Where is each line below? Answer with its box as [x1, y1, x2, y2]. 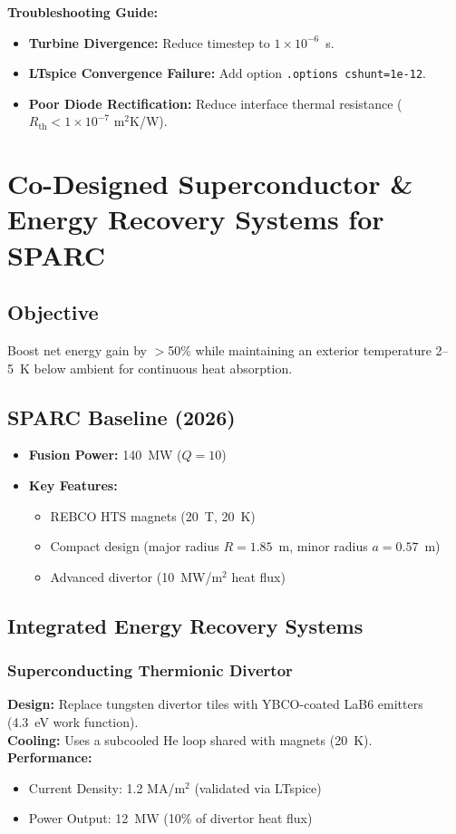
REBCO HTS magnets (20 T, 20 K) [50, 506, 256, 525]
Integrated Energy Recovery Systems [7, 611, 364, 639]
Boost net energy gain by [7, 340, 147, 359]
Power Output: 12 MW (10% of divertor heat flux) [28, 809, 313, 828]
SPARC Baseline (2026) [7, 402, 236, 431]
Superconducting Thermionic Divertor [7, 659, 293, 682]
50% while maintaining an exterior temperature [168, 340, 432, 359]
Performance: [7, 748, 92, 767]
